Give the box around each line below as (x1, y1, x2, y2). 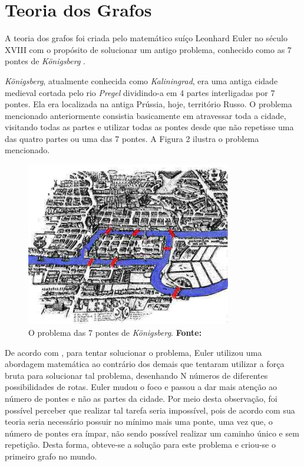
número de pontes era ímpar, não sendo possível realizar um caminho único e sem (5, 427, 299, 439)
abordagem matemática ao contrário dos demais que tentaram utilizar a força (5, 358, 285, 370)
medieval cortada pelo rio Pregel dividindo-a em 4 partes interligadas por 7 (5, 86, 275, 98)
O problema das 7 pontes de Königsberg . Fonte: (28, 326, 202, 338)
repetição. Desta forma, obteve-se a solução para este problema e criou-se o (5, 438, 276, 451)
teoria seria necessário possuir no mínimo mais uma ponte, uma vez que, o (5, 415, 273, 428)
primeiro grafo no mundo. (5, 450, 97, 462)
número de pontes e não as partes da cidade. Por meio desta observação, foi (5, 392, 277, 404)
